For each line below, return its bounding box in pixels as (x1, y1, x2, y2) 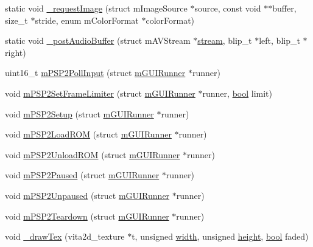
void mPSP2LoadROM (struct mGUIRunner (5, 128, 172, 141)
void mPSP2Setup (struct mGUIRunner (5, 107, 154, 120)
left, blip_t (259, 34, 300, 47)
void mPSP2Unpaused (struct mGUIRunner (5, 189, 170, 201)
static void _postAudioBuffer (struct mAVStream (5, 34, 191, 47)
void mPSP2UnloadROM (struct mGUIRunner (5, 148, 180, 161)
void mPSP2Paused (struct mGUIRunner (5, 169, 160, 181)
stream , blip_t (197, 34, 252, 47)
